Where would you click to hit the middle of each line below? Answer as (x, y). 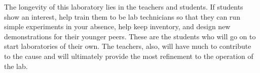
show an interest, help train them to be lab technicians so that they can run (122, 16)
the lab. (16, 66)
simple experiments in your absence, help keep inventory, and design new (117, 26)
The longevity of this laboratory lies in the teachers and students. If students (124, 7)
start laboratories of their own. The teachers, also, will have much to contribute (128, 46)
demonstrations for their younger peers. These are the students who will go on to (130, 36)
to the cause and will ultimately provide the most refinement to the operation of (129, 56)
